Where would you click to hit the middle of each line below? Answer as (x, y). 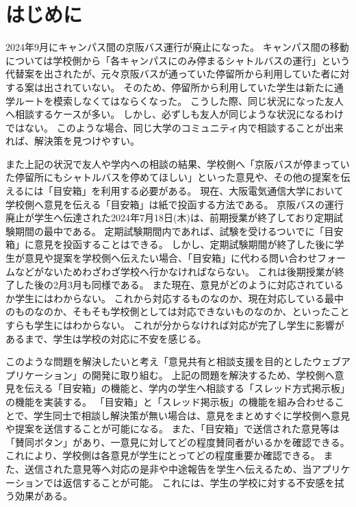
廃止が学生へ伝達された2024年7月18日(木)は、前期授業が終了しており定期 (170, 218)
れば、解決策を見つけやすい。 (73, 141)
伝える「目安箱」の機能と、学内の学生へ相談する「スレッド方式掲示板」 (187, 388)
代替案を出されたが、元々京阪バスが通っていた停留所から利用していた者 (168, 74)
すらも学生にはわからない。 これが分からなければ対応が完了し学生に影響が (175, 325)
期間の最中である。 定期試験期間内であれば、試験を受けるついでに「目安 (179, 231)
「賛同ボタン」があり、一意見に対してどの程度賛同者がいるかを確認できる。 (178, 442)
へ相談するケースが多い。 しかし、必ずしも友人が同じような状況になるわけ (175, 114)
